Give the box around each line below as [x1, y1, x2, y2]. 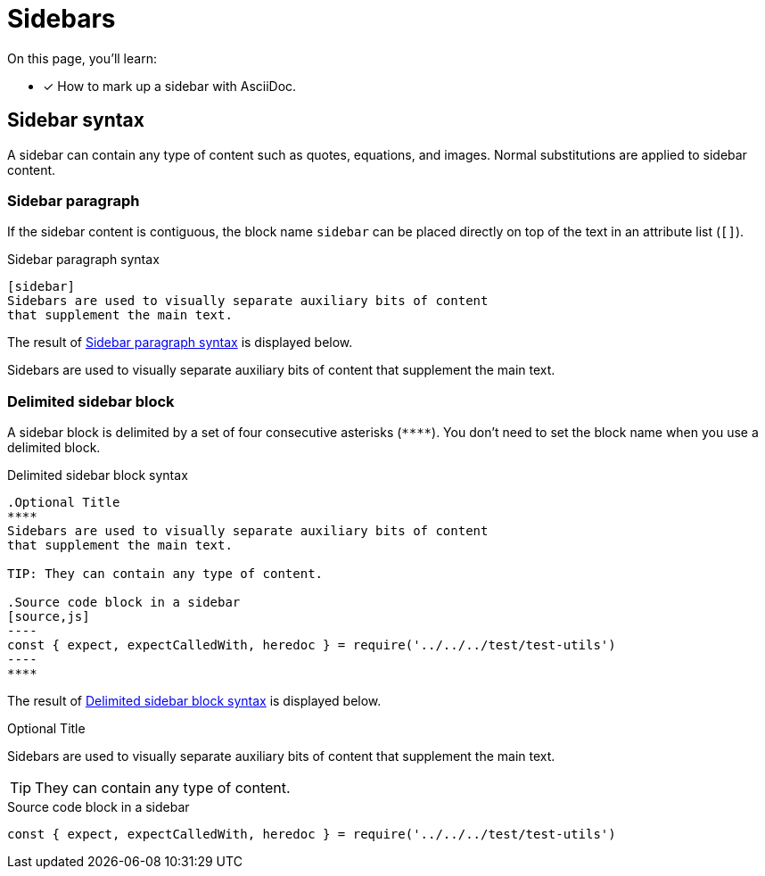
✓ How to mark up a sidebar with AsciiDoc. [43, 78, 297, 94]
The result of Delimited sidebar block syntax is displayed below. [7, 693, 382, 709]
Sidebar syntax [7, 109, 144, 132]
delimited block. [7, 440, 101, 456]
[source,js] [7, 609, 90, 624]
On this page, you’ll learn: [7, 50, 157, 66]
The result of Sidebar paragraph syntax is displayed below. [7, 335, 353, 351]
